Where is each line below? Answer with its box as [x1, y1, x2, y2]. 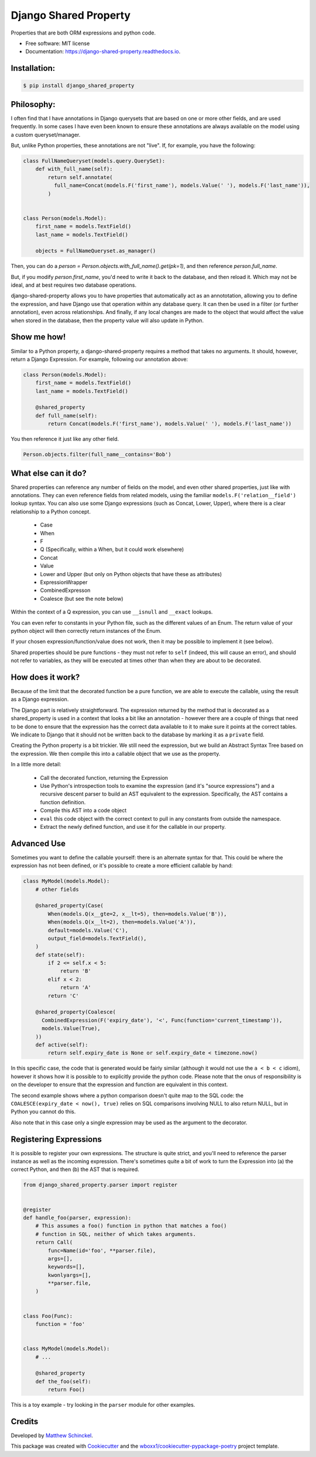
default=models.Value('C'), [47, 927, 129, 934]
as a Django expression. [11, 696, 69, 703]
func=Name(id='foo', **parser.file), [47, 1247, 156, 1254]
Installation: [11, 63, 56, 73]
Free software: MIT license [25, 40, 90, 47]
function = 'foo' [35, 1321, 85, 1328]
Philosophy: [11, 99, 56, 109]
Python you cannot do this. [11, 1108, 76, 1115]
